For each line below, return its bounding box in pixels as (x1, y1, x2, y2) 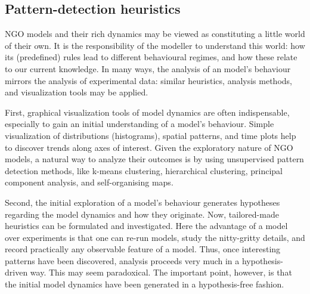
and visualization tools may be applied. (5, 86, 148, 98)
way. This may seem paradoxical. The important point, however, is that (30, 266, 292, 278)
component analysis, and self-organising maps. (5, 176, 173, 188)
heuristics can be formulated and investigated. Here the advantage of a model (5, 219, 288, 232)
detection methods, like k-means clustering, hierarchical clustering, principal (5, 164, 283, 177)
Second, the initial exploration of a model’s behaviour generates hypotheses (5, 196, 280, 208)
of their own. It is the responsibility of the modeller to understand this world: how (5, 39, 305, 51)
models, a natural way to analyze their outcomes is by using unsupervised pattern (5, 153, 304, 165)
